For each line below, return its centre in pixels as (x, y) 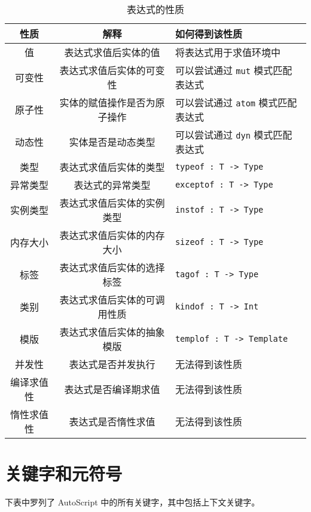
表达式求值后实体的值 (112, 52)
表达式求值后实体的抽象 (112, 332)
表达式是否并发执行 (112, 364)
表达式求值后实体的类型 (112, 167)
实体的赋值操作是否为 (107, 102)
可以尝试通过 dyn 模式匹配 (234, 135)
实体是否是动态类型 (112, 142)
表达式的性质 (155, 9)
